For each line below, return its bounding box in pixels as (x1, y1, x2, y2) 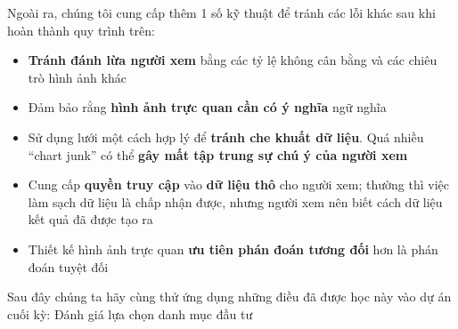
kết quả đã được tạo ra (28, 210, 153, 229)
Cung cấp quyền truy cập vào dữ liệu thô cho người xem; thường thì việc (28, 175, 449, 194)
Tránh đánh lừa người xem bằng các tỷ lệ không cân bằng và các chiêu (28, 51, 438, 69)
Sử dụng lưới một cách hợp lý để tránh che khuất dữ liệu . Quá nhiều (28, 127, 424, 146)
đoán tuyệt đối (28, 257, 109, 276)
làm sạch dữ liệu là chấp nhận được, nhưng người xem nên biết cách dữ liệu (28, 192, 443, 211)
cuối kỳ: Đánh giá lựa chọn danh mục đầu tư (7, 304, 253, 323)
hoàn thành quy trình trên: (7, 20, 155, 39)
